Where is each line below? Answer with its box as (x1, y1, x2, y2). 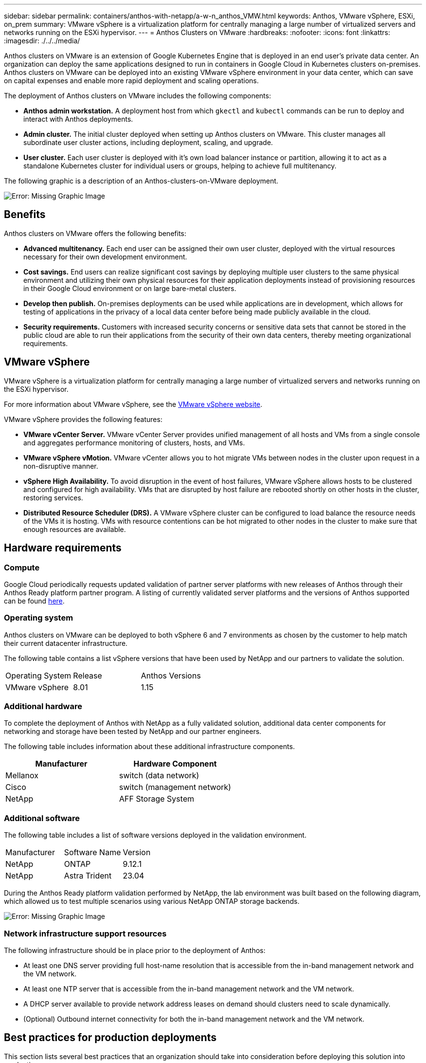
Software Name (64, 847, 121, 858)
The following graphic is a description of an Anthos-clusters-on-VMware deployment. (4, 177, 279, 185)
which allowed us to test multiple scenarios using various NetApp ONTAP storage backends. (4, 897, 300, 906)
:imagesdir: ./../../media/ (4, 37, 80, 45)
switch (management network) (119, 782, 231, 792)
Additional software (4, 813, 80, 823)
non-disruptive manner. (23, 461, 98, 470)
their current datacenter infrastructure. (4, 639, 128, 647)
